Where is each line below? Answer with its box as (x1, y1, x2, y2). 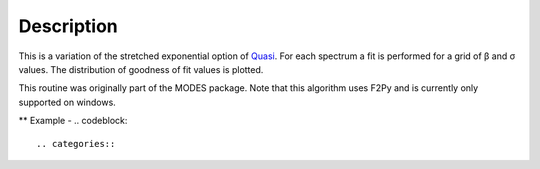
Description (18, 15, 119, 37)
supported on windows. (18, 96, 117, 108)
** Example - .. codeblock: (18, 115, 128, 127)
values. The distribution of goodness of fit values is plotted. (18, 63, 264, 75)
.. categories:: (36, 138, 116, 149)
